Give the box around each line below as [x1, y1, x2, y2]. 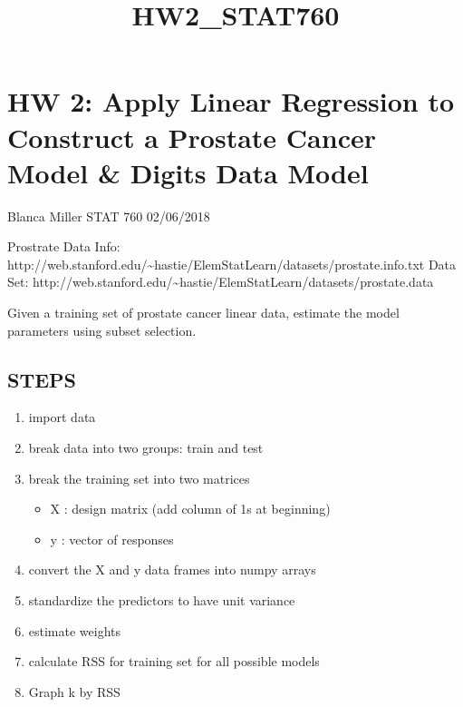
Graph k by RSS [28, 682, 121, 701]
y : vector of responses [50, 529, 174, 548]
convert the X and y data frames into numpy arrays [28, 560, 316, 579]
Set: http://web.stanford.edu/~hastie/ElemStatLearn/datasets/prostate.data [7, 272, 434, 291]
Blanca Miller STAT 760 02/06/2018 [7, 206, 210, 225]
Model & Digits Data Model [7, 153, 369, 191]
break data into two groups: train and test [28, 438, 264, 457]
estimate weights [28, 621, 121, 640]
